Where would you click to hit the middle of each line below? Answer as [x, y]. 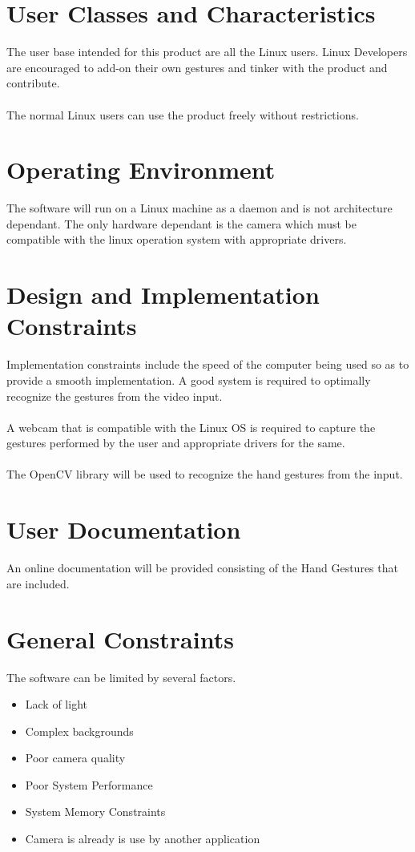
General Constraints [120, 638]
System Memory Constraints [95, 812]
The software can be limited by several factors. [121, 677]
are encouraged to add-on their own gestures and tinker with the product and [197, 67]
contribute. [33, 83]
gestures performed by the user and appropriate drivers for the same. [176, 443]
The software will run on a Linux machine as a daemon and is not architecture [199, 208]
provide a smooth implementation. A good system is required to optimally [189, 380]
